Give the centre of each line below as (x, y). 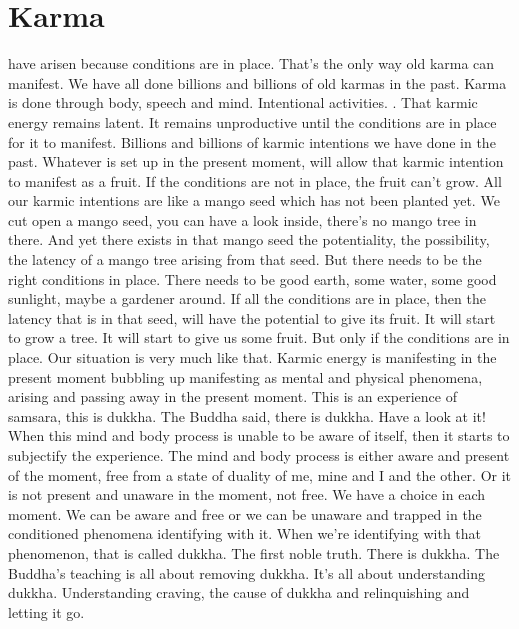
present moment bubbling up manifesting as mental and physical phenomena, (245, 376)
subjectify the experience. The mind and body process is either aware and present (259, 455)
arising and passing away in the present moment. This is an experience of (232, 396)
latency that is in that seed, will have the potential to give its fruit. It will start (252, 317)
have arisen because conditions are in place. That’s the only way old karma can (251, 63)
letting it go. (46, 611)
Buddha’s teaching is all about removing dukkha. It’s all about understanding (247, 572)
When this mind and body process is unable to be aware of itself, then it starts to (259, 435)
